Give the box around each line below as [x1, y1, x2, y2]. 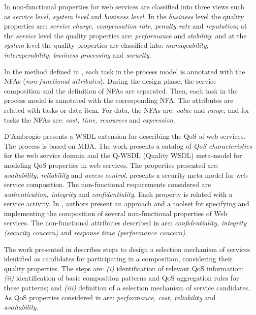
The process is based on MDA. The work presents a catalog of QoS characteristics [4, 140, 252, 151]
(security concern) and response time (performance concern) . [4, 227, 187, 238]
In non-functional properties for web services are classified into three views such [4, 1, 245, 11]
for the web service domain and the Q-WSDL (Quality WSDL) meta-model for [4, 150, 242, 160]
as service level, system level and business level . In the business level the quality [4, 11, 244, 21]
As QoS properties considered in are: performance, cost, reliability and [4, 292, 216, 302]
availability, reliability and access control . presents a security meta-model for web [4, 169, 248, 180]
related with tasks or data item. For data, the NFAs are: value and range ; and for [4, 104, 250, 115]
